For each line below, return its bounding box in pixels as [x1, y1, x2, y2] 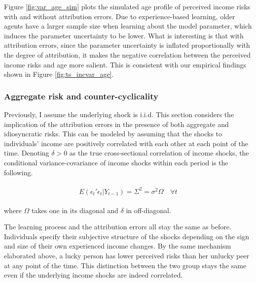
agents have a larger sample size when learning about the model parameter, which [4, 21, 252, 31]
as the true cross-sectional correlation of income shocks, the [69, 148, 249, 158]
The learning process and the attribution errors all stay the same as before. [4, 221, 231, 232]
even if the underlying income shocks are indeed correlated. [4, 270, 183, 280]
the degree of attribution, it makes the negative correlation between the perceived [4, 49, 251, 60]
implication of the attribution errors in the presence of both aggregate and [4, 119, 229, 129]
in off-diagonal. [126, 205, 171, 215]
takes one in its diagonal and [31, 205, 118, 215]
